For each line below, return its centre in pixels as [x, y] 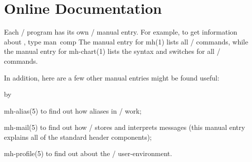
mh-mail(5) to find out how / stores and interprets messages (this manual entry [125, 127]
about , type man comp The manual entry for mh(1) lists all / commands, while [126, 41]
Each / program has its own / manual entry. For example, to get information [121, 32]
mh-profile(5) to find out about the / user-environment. [88, 153]
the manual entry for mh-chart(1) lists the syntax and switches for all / [112, 51]
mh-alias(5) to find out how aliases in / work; [73, 110]
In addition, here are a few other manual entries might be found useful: [112, 77]
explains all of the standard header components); [78, 137]
